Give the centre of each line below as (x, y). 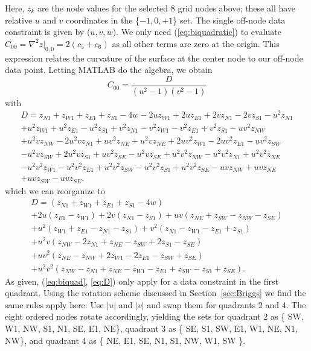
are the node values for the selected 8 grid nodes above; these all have (167, 8)
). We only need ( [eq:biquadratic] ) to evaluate (197, 32)
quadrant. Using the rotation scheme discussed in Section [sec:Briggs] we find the (155, 293)
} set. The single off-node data (229, 20)
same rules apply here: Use (54, 304)
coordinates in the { (103, 20)
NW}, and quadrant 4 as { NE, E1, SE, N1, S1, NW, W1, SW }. (125, 340)
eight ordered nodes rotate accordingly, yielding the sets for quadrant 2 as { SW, (154, 316)
